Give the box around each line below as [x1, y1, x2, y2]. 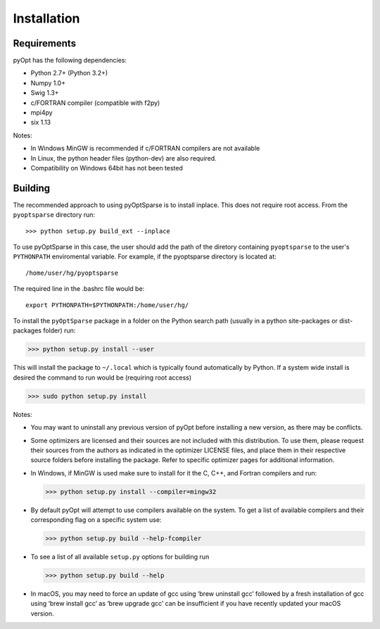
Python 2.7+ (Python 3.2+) [30, 69, 108, 77]
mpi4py [30, 108, 53, 117]
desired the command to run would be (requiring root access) [13, 373, 192, 382]
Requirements [13, 37, 77, 49]
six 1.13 [30, 118, 51, 127]
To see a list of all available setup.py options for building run [30, 553, 210, 561]
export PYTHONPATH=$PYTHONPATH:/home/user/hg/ [25, 301, 189, 309]
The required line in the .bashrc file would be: [13, 285, 145, 293]
